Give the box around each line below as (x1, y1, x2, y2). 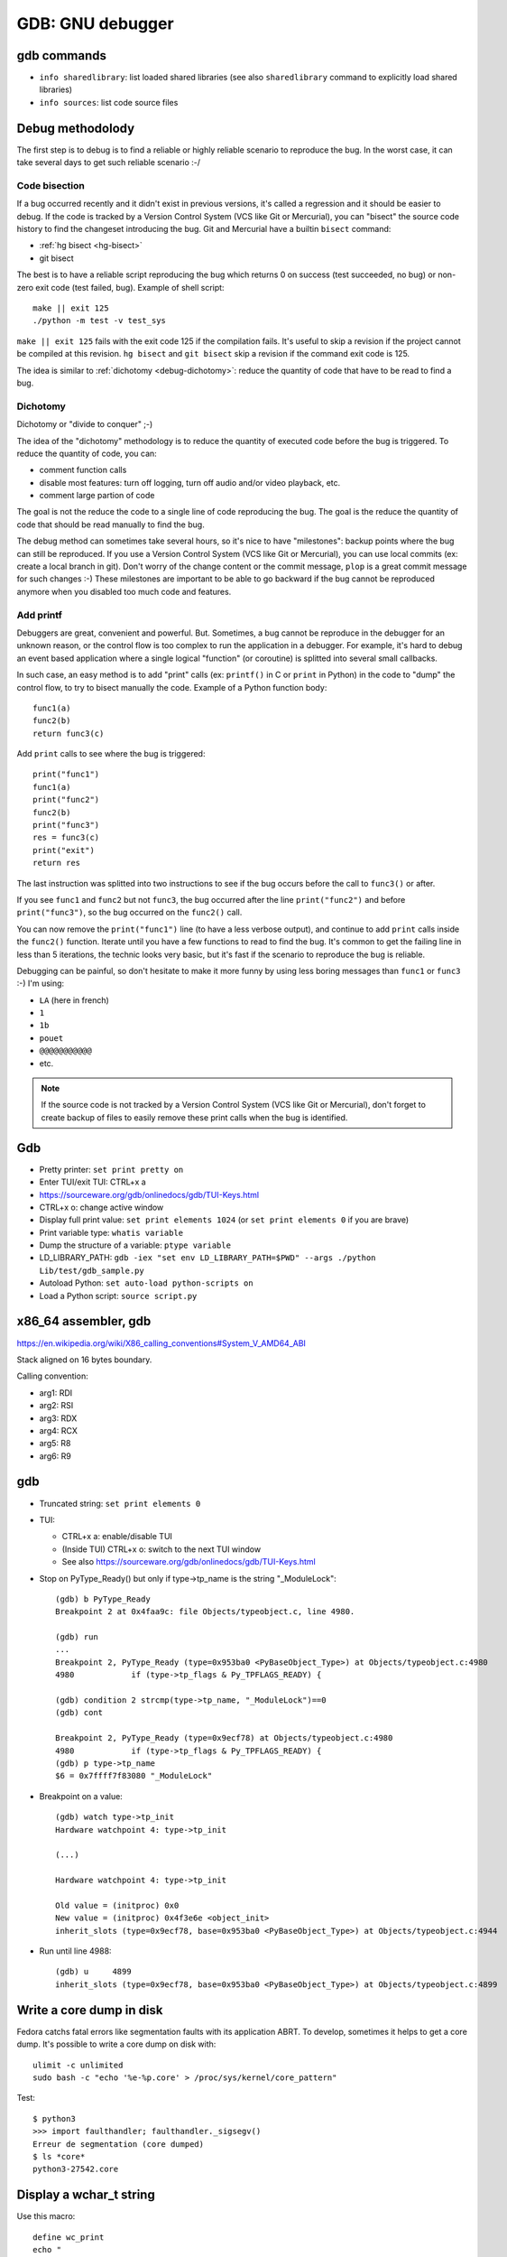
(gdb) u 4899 (55, 1966, 132, 1977)
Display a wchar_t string (16, 2187, 155, 2203)
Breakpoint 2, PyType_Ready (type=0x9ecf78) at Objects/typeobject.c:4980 (55, 1733, 393, 1743)
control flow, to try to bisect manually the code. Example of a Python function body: (16, 682, 327, 692)
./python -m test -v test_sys (32, 316, 167, 326)
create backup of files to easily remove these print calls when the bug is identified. (41, 1111, 348, 1123)
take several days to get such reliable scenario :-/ (16, 157, 201, 168)
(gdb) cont (55, 1707, 104, 1718)
